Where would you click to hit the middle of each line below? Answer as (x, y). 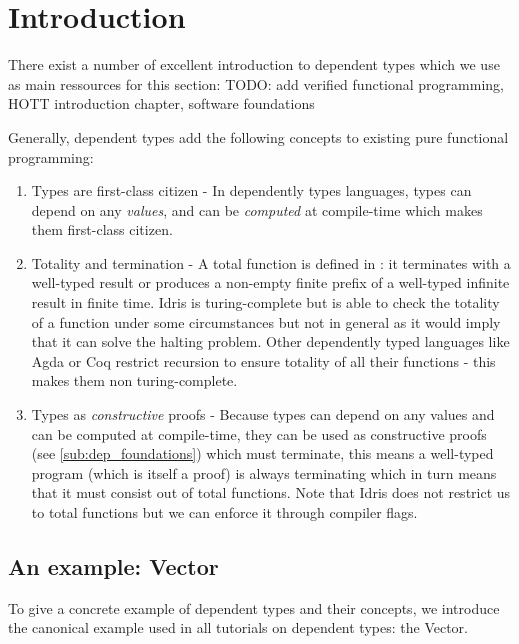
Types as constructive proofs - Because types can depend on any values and (263, 414)
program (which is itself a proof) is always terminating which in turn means (264, 472)
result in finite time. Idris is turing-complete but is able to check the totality (265, 302)
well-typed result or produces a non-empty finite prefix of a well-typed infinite (270, 282)
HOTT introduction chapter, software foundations (161, 103)
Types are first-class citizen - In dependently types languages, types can (251, 190)
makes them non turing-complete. (134, 380)
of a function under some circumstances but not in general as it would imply (266, 321)
